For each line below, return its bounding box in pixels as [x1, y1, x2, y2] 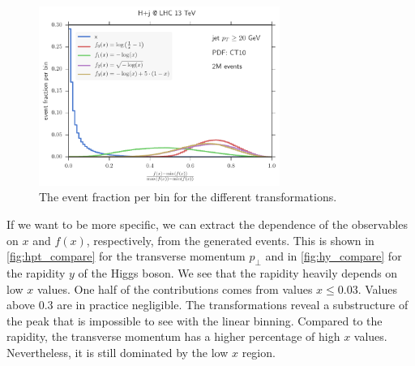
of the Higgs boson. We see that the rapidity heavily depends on [78, 264, 398, 281]
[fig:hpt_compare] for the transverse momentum [6, 248, 246, 265]
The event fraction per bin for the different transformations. [39, 188, 337, 205]
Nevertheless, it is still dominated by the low [6, 343, 229, 360]
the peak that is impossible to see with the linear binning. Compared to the [6, 312, 383, 329]
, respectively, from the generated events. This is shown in [86, 231, 374, 248]
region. [242, 343, 276, 360]
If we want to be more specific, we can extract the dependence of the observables [6, 215, 408, 232]
